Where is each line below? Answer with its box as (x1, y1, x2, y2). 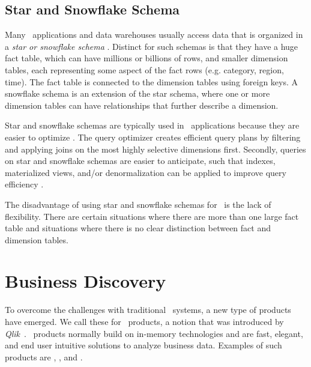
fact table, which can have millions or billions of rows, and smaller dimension (5, 52, 288, 64)
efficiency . (5, 178, 44, 190)
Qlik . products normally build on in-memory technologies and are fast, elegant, (5, 327, 303, 339)
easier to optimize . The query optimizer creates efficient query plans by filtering (5, 130, 301, 143)
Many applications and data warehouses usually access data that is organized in (5, 28, 303, 41)
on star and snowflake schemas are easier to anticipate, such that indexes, (5, 154, 276, 167)
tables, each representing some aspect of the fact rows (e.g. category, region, (5, 63, 284, 76)
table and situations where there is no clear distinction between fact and (5, 222, 271, 234)
